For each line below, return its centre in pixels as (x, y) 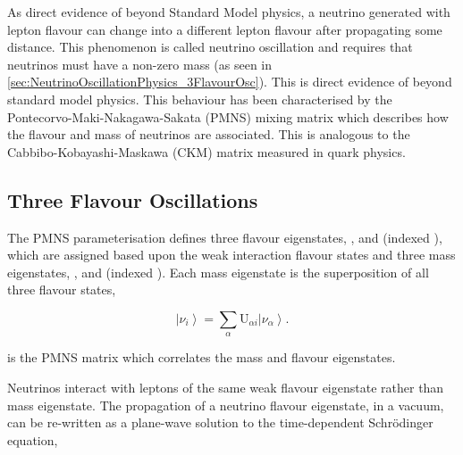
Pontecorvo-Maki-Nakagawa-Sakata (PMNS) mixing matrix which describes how (228, 116)
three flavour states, (62, 290)
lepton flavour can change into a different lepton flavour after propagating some (225, 29)
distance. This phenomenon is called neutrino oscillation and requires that (210, 47)
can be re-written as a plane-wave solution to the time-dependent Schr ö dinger (220, 422)
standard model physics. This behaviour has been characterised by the (200, 99)
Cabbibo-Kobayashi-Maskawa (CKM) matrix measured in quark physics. (206, 151)
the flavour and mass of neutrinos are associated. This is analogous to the (209, 134)
